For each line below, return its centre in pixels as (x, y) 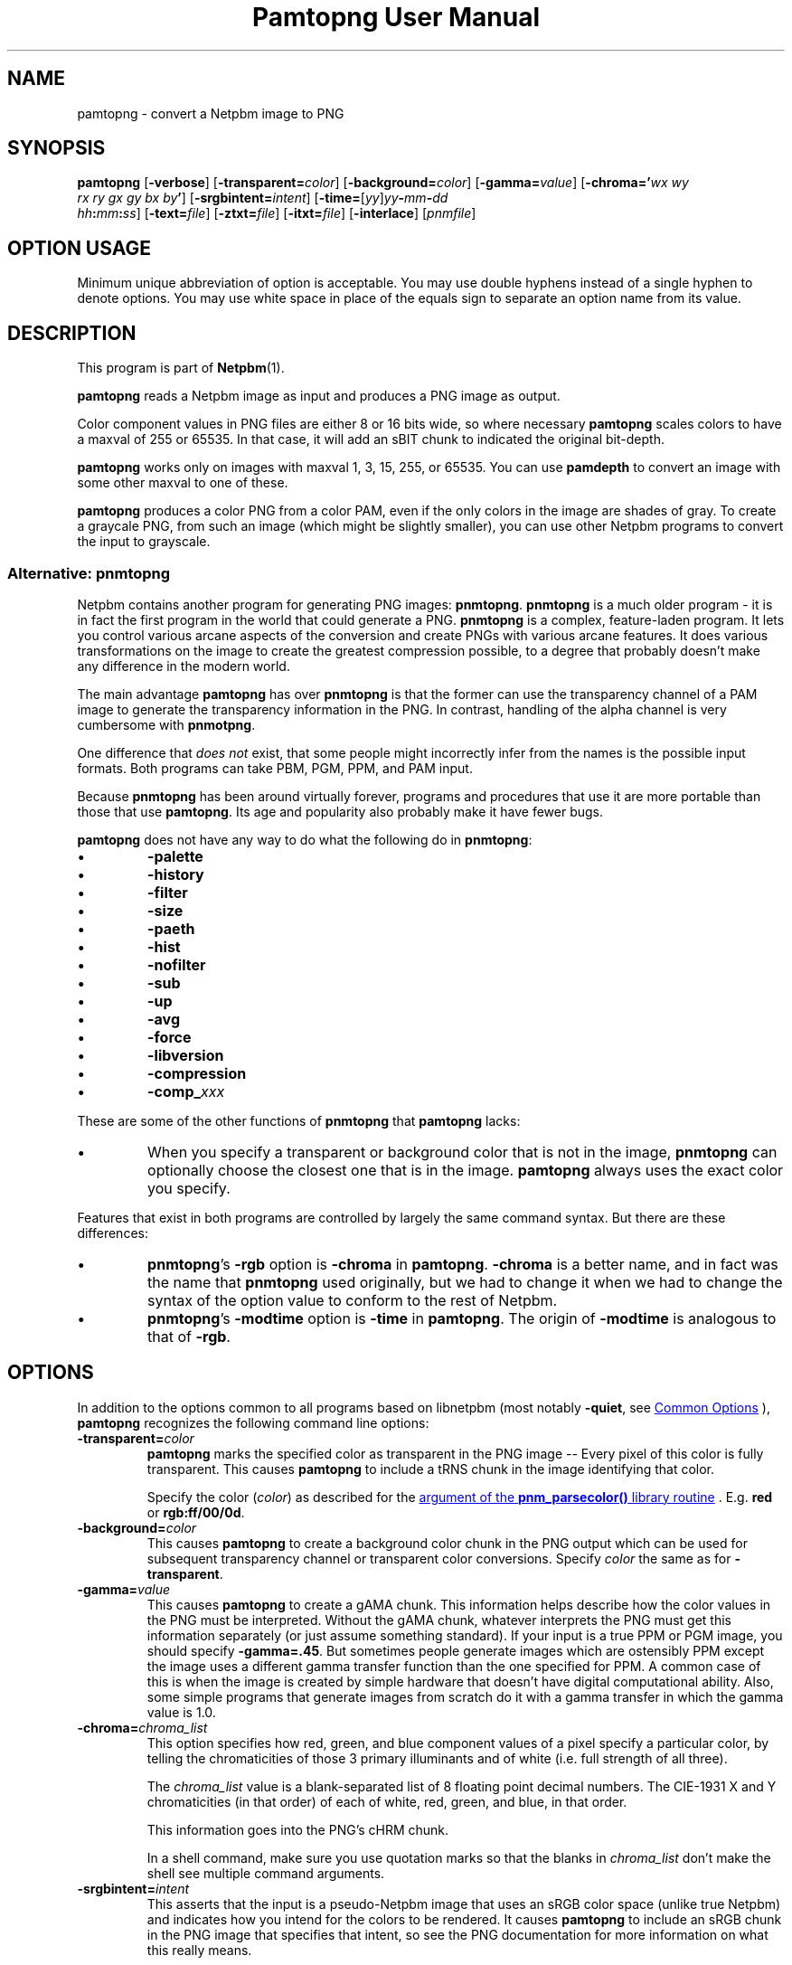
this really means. (199, 1950)
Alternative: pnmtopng (89, 573)
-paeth (171, 928)
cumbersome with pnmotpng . (166, 724)
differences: (113, 1233)
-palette (175, 856)
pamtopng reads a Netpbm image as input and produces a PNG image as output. (319, 396)
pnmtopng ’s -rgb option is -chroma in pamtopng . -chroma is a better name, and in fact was (463, 1264)
